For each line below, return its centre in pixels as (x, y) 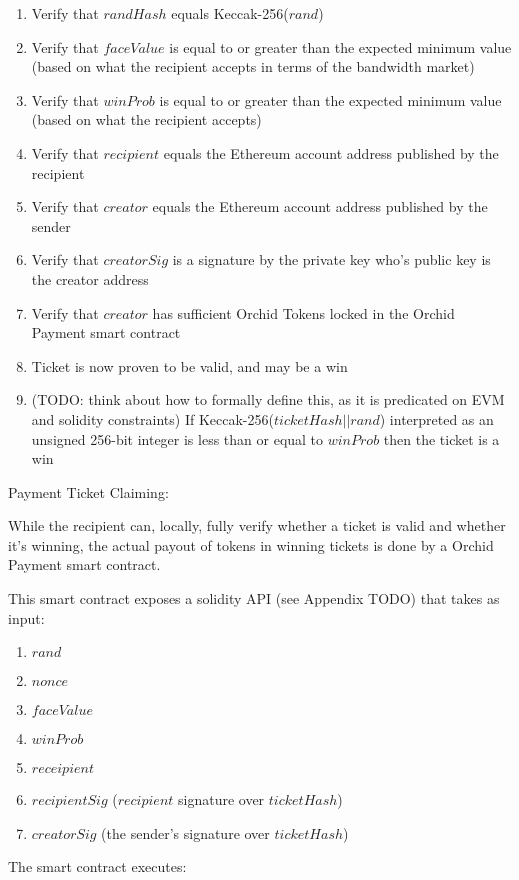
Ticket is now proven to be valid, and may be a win (189, 365)
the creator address (90, 278)
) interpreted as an (436, 418)
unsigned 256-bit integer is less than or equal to (177, 438)
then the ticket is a (441, 438)
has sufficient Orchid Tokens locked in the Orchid (303, 312)
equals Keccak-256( (230, 13)
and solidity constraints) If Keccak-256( (152, 418)
